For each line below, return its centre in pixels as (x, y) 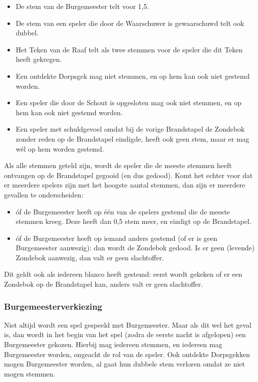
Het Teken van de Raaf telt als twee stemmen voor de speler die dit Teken (129, 49)
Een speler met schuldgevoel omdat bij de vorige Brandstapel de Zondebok (130, 129)
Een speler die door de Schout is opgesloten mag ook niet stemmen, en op (129, 102)
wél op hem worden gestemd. (60, 148)
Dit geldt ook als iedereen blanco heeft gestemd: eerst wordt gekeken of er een (123, 274)
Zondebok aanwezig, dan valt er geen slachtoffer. (90, 257)
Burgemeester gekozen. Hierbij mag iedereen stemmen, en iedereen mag (113, 344)
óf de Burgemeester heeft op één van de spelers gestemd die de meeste (123, 211)
